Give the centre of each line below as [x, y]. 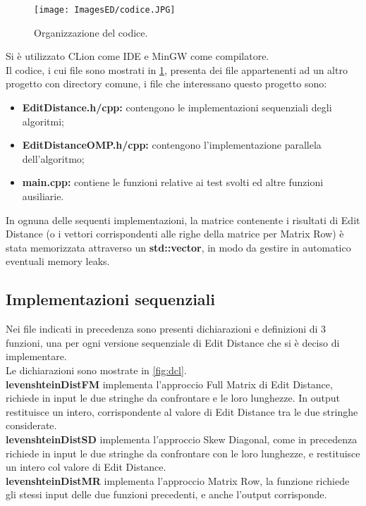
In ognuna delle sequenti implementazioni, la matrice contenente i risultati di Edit [183, 220]
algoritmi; [43, 121]
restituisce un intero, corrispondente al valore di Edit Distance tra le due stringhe [182, 411]
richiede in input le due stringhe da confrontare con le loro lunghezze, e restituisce [183, 453]
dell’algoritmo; [53, 158]
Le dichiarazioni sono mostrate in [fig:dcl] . [96, 370]
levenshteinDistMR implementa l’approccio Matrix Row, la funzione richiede [178, 480]
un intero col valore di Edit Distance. [86, 467]
